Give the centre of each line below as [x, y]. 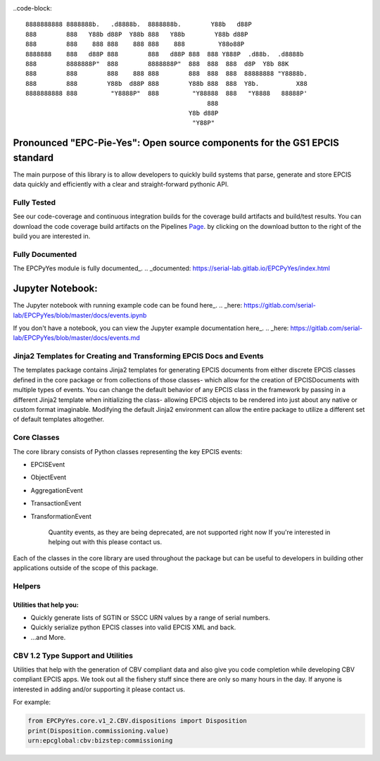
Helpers [27, 586]
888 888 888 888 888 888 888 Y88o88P [135, 44]
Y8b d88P [203, 113]
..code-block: [32, 8]
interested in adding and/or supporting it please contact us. [99, 689]
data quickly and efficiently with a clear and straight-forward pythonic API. [121, 184]
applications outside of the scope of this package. [85, 568]
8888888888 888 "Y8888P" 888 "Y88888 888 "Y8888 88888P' [166, 94]
